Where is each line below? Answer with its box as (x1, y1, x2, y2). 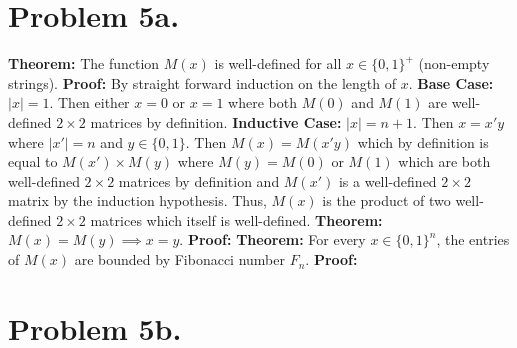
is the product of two (322, 190, 451, 211)
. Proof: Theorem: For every (179, 229, 366, 250)
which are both (398, 151, 491, 172)
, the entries (436, 229, 510, 250)
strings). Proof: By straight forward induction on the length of (8, 72, 396, 93)
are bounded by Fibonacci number (74, 249, 286, 270)
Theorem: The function (8, 53, 160, 74)
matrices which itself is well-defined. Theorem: (90, 209, 383, 230)
